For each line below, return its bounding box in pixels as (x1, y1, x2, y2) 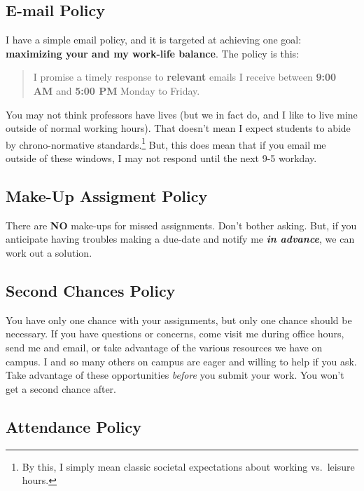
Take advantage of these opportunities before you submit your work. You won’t (6, 368, 344, 382)
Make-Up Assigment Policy (6, 185, 208, 206)
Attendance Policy (6, 415, 142, 437)
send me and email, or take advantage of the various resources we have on (6, 339, 323, 354)
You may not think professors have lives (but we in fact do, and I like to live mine (6, 107, 358, 121)
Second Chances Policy (6, 279, 176, 301)
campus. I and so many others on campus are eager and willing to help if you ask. (6, 354, 357, 368)
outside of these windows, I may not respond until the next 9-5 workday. (6, 151, 317, 166)
